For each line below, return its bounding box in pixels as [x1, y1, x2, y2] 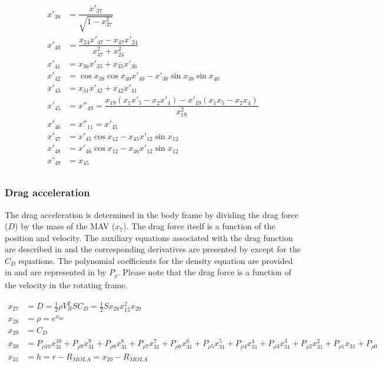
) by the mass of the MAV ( [15, 220, 115, 232]
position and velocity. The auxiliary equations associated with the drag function [5, 231, 293, 243]
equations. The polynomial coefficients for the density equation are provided [18, 254, 293, 266]
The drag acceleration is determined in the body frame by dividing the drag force [5, 208, 298, 220]
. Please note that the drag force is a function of [118, 266, 291, 278]
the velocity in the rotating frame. [5, 278, 128, 291]
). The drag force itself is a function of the [123, 220, 275, 232]
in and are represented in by [5, 266, 107, 278]
